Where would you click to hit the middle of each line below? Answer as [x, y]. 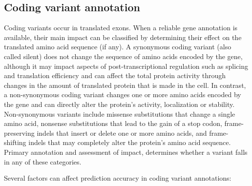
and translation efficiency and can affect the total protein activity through [115, 75]
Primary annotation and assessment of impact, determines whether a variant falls [126, 152]
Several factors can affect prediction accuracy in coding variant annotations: [118, 178]
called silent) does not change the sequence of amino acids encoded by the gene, [123, 56]
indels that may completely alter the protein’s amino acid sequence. [130, 142]
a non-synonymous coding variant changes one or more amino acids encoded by [123, 94]
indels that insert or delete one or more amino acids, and [122, 133]
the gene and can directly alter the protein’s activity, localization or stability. [119, 104]
